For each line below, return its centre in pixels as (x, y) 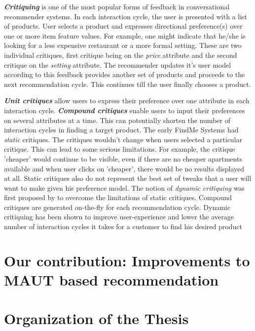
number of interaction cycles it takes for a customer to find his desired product (123, 227)
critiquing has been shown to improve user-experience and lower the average (119, 217)
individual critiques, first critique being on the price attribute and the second (121, 55)
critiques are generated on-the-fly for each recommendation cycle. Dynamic (117, 207)
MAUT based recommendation (111, 280)
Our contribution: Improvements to (127, 260)
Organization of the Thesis (96, 318)
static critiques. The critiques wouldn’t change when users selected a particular (123, 139)
